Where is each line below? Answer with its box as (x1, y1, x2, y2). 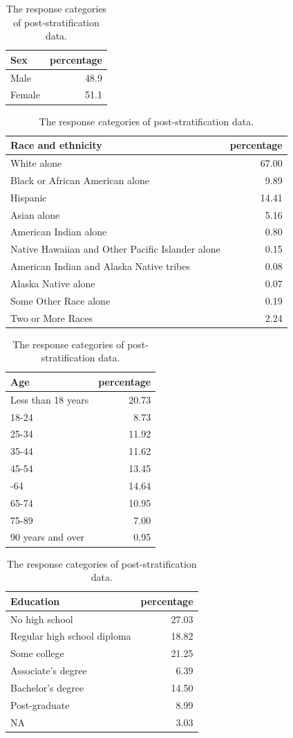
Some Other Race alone (10, 293, 111, 307)
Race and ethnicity (10, 138, 102, 152)
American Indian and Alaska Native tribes (10, 259, 191, 273)
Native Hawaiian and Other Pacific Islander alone (10, 242, 220, 256)
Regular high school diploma (10, 629, 131, 643)
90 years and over (10, 530, 85, 544)
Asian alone (10, 207, 60, 222)
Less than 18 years (10, 392, 89, 406)
